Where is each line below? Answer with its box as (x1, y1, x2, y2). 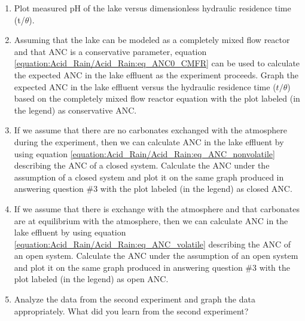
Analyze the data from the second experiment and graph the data (14, 293, 255, 305)
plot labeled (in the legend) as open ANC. (14, 273, 169, 285)
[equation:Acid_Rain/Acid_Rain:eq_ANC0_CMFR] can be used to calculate (14, 57, 300, 69)
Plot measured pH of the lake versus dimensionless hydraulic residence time (14, 2, 291, 14)
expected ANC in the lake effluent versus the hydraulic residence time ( (14, 80, 276, 93)
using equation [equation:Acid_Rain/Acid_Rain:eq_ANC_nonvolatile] (14, 147, 275, 160)
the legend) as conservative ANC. (14, 103, 137, 116)
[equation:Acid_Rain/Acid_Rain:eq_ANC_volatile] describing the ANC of (14, 237, 291, 250)
